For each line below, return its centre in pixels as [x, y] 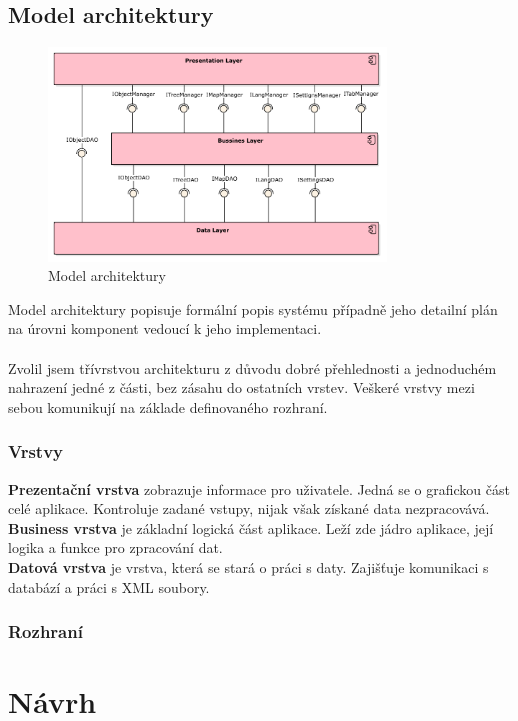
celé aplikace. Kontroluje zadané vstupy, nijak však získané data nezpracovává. [249, 508]
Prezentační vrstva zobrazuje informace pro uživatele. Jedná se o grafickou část [259, 488]
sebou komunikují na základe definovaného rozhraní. [168, 406]
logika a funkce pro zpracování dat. [115, 547]
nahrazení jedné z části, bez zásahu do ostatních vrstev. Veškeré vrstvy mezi [241, 387]
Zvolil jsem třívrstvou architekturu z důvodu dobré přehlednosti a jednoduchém [252, 367]
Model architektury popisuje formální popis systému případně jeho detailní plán [253, 308]
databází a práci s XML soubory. [109, 586]
